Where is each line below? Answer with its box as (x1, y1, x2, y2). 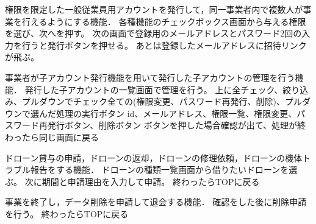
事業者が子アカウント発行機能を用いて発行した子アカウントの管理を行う (5, 71, 295, 83)
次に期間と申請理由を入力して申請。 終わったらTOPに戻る (24, 175, 260, 187)
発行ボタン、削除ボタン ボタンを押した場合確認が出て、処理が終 (47, 119, 306, 131)
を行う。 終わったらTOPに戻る (5, 207, 129, 220)
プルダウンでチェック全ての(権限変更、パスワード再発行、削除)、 (21, 95, 285, 108)
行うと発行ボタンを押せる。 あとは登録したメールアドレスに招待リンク (21, 38, 307, 51)
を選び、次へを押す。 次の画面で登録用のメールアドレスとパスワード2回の (5, 27, 302, 40)
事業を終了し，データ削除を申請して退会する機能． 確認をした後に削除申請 (5, 195, 307, 208)
